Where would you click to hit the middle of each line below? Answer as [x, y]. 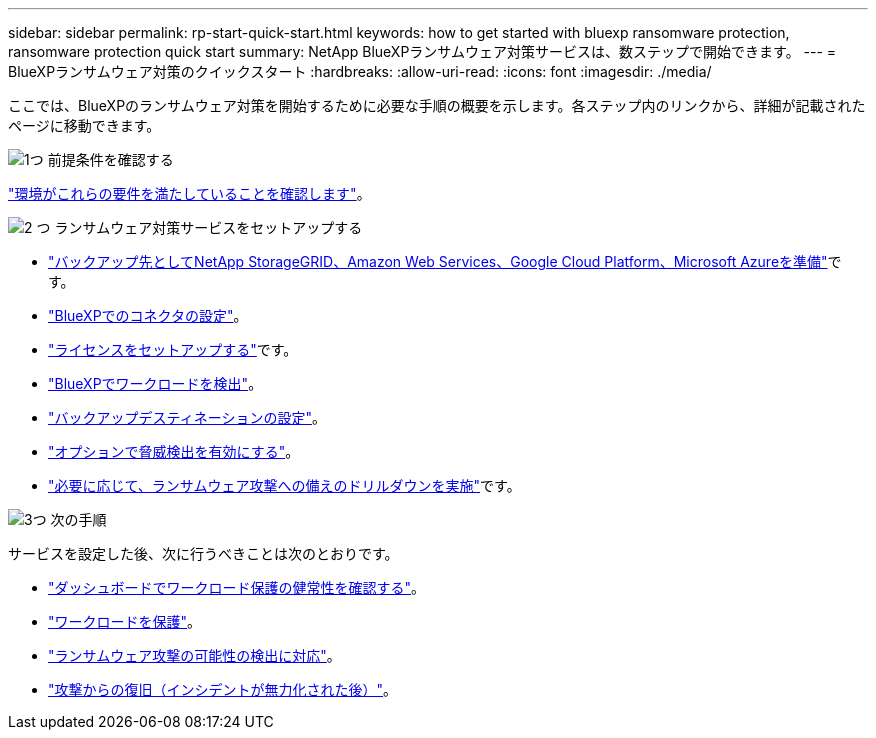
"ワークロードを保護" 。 [125, 621]
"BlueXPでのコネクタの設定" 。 [148, 315]
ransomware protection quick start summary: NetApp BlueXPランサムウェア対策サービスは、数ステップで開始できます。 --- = [422, 51]
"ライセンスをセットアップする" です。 [173, 349]
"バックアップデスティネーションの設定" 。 [187, 417]
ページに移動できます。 [84, 125]
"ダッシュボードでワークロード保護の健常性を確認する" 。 [237, 587]
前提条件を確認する [110, 159]
